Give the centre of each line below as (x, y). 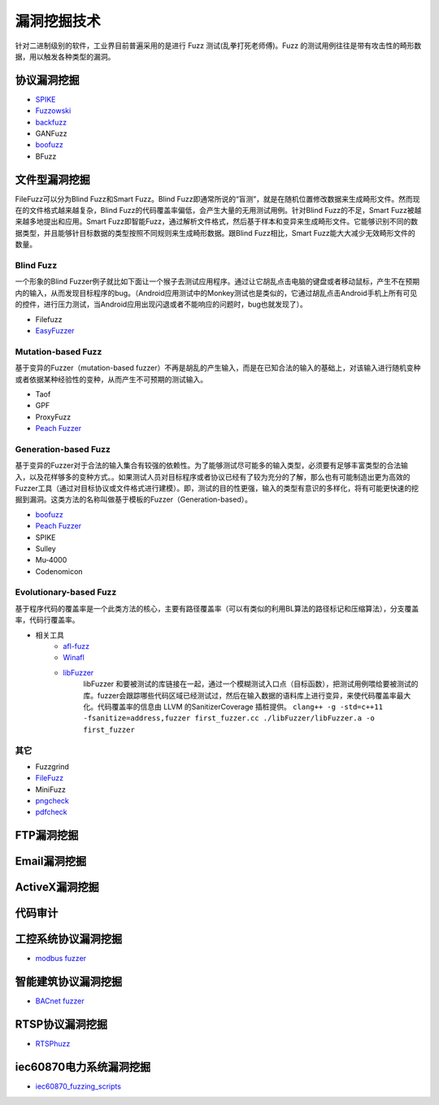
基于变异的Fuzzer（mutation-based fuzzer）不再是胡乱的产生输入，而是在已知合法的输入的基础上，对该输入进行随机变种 (218, 368)
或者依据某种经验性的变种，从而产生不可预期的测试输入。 (111, 379)
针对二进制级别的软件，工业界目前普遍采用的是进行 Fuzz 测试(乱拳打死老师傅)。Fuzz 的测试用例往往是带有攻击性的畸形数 (218, 46)
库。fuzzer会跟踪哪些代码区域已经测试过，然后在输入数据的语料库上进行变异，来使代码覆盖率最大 (247, 695)
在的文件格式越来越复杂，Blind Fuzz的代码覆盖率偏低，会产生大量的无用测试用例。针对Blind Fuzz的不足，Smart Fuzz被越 (218, 211)
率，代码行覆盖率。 (47, 620)
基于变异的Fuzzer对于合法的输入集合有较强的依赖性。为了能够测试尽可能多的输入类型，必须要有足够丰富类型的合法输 (211, 465)
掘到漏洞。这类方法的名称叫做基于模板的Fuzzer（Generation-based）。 (133, 499)
